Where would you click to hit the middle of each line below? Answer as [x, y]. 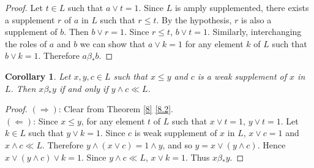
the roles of [26, 43]
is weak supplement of [176, 133]
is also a [256, 19]
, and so [177, 144]
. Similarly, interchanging [255, 32]
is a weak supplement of [242, 76]
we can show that [113, 43]
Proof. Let [24, 7]
